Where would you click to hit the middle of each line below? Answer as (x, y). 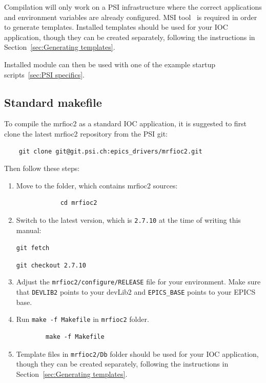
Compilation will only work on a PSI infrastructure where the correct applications (133, 7)
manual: (29, 230)
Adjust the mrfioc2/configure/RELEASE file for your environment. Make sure (138, 282)
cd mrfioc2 (79, 203)
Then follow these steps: (42, 168)
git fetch (33, 248)
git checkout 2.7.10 (51, 265)
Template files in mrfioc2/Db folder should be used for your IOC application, (137, 353)
